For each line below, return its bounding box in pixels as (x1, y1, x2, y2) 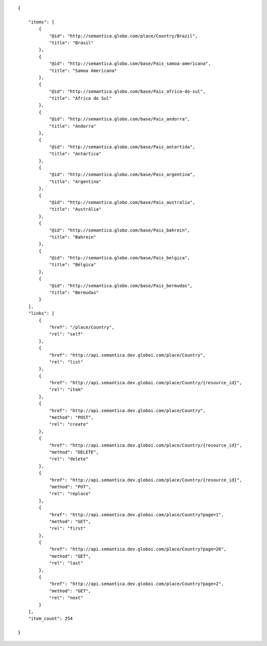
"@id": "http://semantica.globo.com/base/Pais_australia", (49, 199, 195, 205)
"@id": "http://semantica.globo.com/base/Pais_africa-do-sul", (49, 88, 206, 94)
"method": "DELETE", (49, 449, 99, 455)
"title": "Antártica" (49, 151, 101, 157)
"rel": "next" (49, 595, 84, 601)
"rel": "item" (49, 387, 84, 393)
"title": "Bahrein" (49, 234, 96, 240)
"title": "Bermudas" (49, 290, 99, 295)
